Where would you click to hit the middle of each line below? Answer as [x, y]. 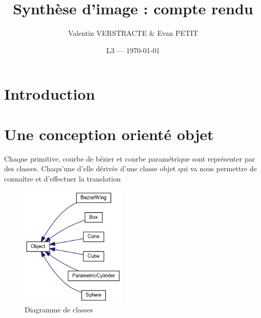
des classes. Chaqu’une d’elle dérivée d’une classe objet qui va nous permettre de [130, 168]
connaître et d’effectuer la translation [62, 178]
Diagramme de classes [59, 310]
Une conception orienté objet [109, 134]
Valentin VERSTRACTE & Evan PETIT [133, 33]
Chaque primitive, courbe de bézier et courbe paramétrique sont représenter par [130, 158]
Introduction [50, 94]
